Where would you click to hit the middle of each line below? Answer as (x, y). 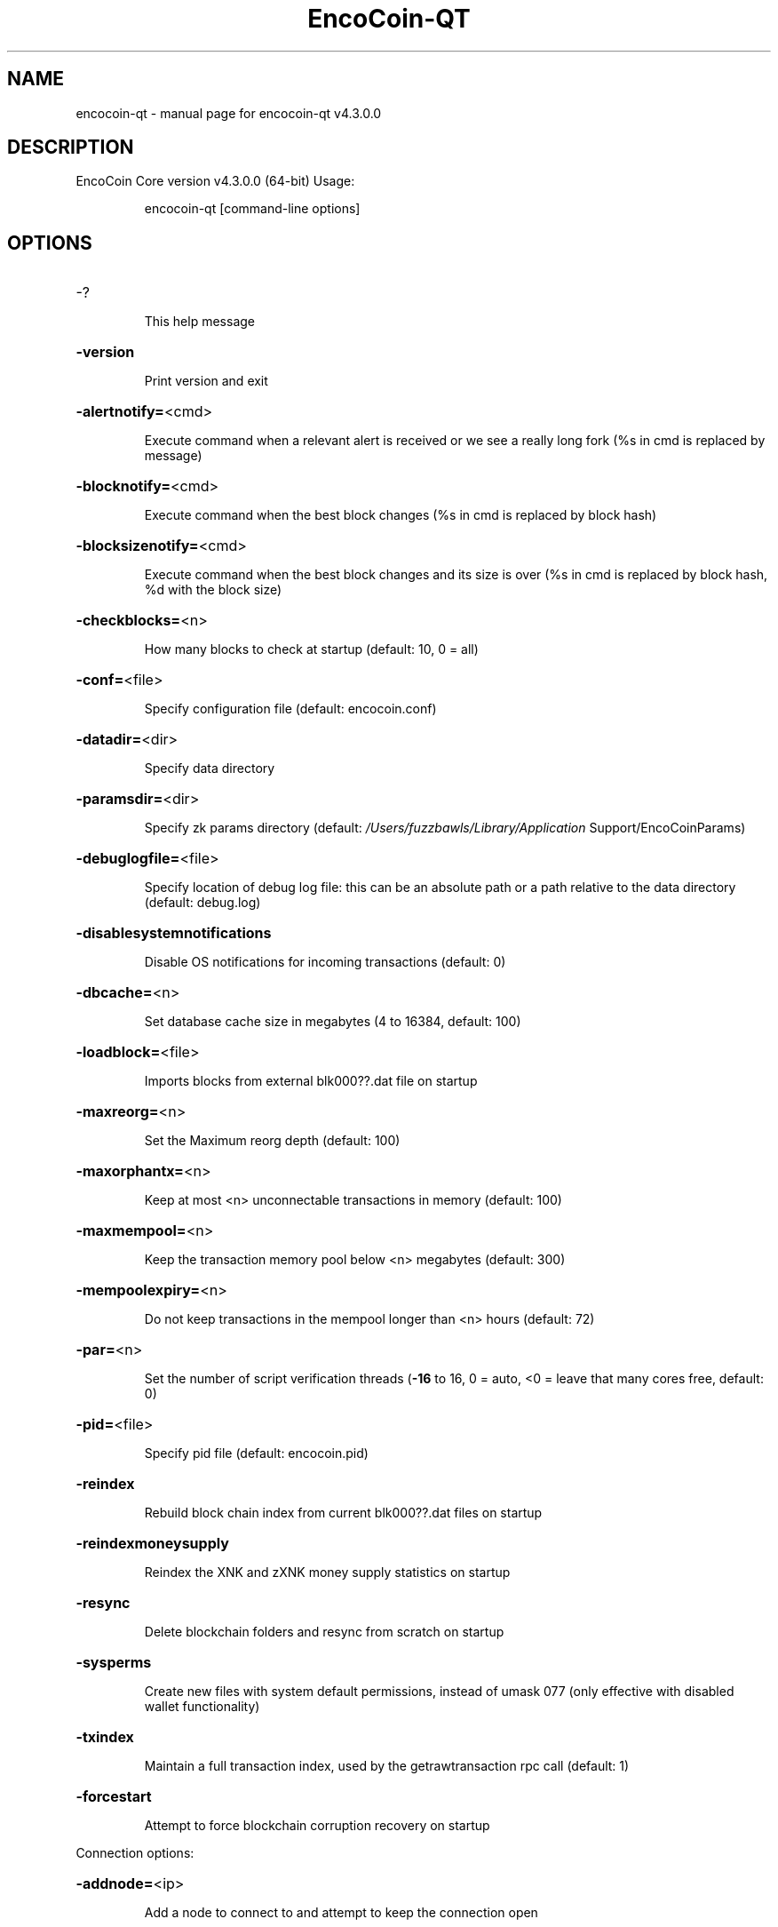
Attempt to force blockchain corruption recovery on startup (317, 1826)
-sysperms (114, 1663)
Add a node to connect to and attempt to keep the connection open (341, 1913)
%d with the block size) (213, 590)
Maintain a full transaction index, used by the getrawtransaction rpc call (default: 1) (387, 1766)
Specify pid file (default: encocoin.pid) (256, 1453)
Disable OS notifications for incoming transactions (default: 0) (325, 962)
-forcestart (114, 1797)
